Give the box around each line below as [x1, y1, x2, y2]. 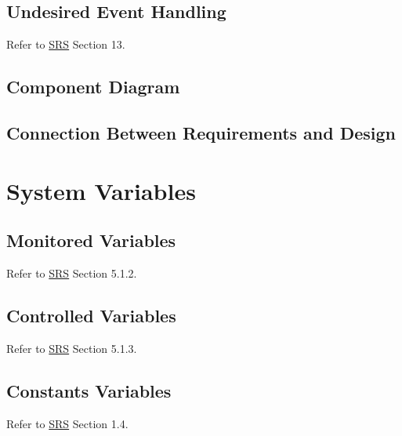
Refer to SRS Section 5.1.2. [6, 264, 137, 281]
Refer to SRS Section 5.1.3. [6, 340, 137, 356]
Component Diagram [6, 74, 180, 99]
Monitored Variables [6, 228, 176, 253]
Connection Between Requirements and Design [6, 120, 397, 144]
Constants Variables [6, 378, 172, 402]
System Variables [6, 174, 196, 206]
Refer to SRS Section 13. [6, 36, 125, 53]
